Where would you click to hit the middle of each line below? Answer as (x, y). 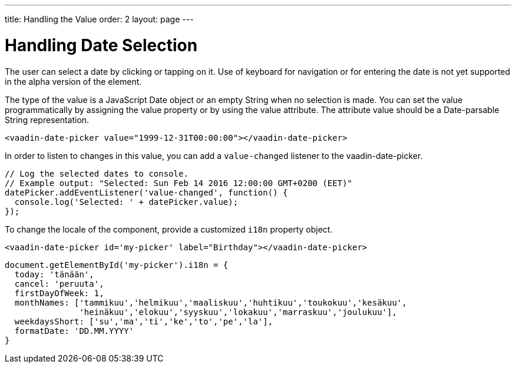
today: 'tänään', (54, 274)
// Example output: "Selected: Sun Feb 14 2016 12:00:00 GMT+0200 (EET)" (179, 183)
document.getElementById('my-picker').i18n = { (117, 265)
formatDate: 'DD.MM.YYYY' (74, 331)
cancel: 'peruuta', (59, 284)
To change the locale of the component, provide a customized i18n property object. (169, 229)
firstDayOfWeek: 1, (59, 293)
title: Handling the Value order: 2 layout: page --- (99, 19)
